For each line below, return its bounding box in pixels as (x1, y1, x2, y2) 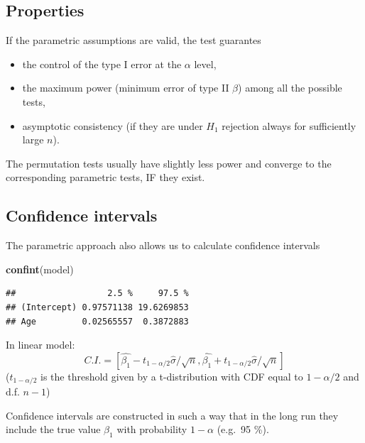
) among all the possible (238, 80, 342, 95)
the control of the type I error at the (22, 56, 182, 71)
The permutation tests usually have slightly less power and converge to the (6, 155, 332, 170)
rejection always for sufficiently (222, 118, 356, 133)
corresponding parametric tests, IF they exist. (6, 170, 205, 185)
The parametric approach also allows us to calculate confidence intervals (6, 238, 320, 253)
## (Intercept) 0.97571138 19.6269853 (6, 302, 189, 312)
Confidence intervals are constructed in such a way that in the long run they (6, 408, 339, 422)
